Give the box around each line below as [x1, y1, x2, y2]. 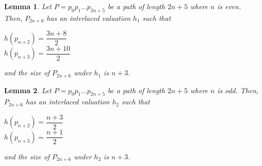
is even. [217, 1, 241, 11]
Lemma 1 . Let [4, 1, 51, 11]
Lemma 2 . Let [4, 85, 51, 95]
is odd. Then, [217, 85, 259, 95]
